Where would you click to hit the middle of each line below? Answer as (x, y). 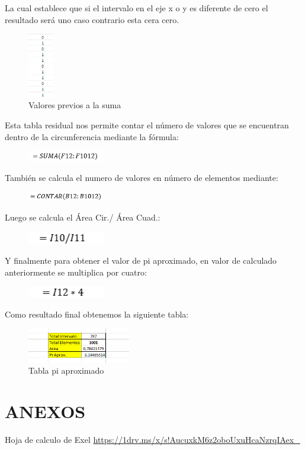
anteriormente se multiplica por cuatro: (76, 272)
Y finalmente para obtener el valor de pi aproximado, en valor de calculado (141, 260)
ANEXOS (45, 411)
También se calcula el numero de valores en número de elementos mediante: (142, 177)
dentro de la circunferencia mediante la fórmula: (92, 136)
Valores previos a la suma (75, 105)
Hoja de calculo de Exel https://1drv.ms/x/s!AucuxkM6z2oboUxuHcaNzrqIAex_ (152, 439)
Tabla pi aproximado (66, 370)
